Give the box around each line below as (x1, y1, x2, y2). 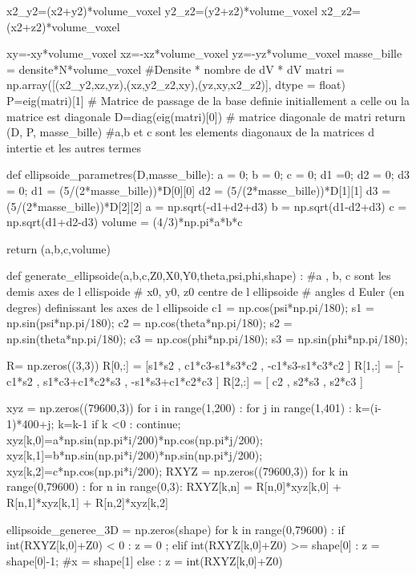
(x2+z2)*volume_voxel (6, 18, 120, 34)
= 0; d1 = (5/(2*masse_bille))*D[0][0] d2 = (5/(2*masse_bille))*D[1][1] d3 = (6, 181, 391, 198)
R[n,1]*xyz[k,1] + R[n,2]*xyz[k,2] (6, 494, 168, 511)
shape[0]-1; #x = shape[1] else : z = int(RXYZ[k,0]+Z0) (6, 552, 283, 569)
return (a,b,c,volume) (6, 240, 111, 257)
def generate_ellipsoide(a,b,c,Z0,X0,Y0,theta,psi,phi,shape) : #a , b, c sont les (6, 267, 391, 284)
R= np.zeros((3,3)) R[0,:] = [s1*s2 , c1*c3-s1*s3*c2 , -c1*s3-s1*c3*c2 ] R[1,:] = (6, 357, 394, 374)
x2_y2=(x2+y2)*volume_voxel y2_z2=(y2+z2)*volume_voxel (6, 2, 318, 18)
